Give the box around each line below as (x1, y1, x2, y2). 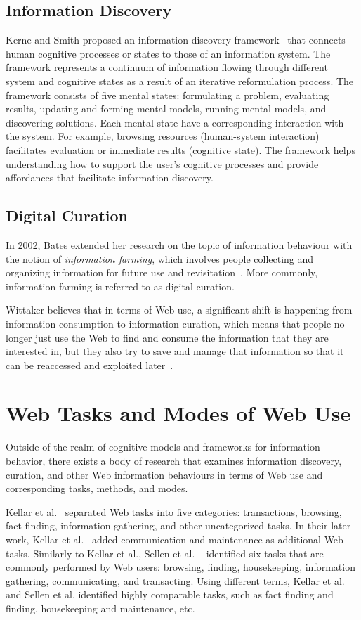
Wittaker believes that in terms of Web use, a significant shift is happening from (6, 302, 353, 317)
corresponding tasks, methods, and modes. (6, 481, 188, 496)
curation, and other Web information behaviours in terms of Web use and (6, 467, 323, 482)
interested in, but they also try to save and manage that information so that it (6, 344, 344, 359)
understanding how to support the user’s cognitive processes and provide (6, 156, 319, 171)
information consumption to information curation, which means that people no (6, 316, 345, 330)
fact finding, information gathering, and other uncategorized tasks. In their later (6, 518, 351, 533)
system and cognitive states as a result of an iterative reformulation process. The (6, 73, 354, 88)
